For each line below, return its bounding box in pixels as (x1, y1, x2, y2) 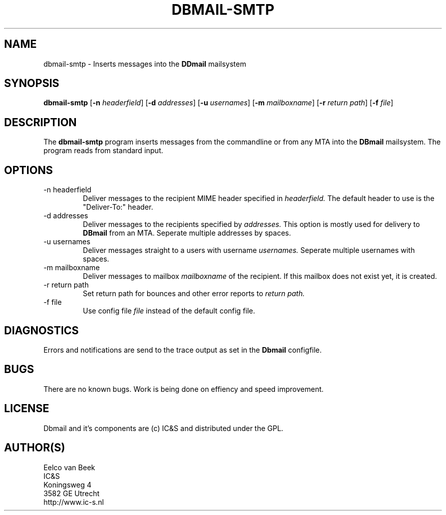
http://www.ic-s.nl (43, 497, 104, 506)
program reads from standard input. (43, 146, 163, 155)
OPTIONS (4, 163, 53, 177)
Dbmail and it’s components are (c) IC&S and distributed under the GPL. (43, 423, 284, 433)
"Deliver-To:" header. (82, 203, 153, 212)
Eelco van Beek (43, 463, 95, 472)
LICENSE (4, 402, 49, 415)
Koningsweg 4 (43, 480, 92, 489)
